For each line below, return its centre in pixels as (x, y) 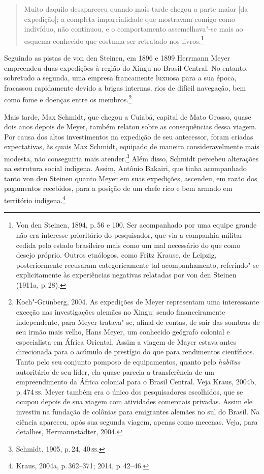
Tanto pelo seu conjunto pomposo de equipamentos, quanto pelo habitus (128, 362)
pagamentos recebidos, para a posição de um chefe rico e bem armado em (118, 188)
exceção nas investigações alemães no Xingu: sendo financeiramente (121, 312)
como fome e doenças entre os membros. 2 (68, 99)
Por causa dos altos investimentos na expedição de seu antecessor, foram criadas (129, 136)
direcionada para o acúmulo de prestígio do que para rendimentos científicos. (135, 352)
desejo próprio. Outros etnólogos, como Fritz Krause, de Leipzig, (116, 255)
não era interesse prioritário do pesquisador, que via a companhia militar (129, 234)
